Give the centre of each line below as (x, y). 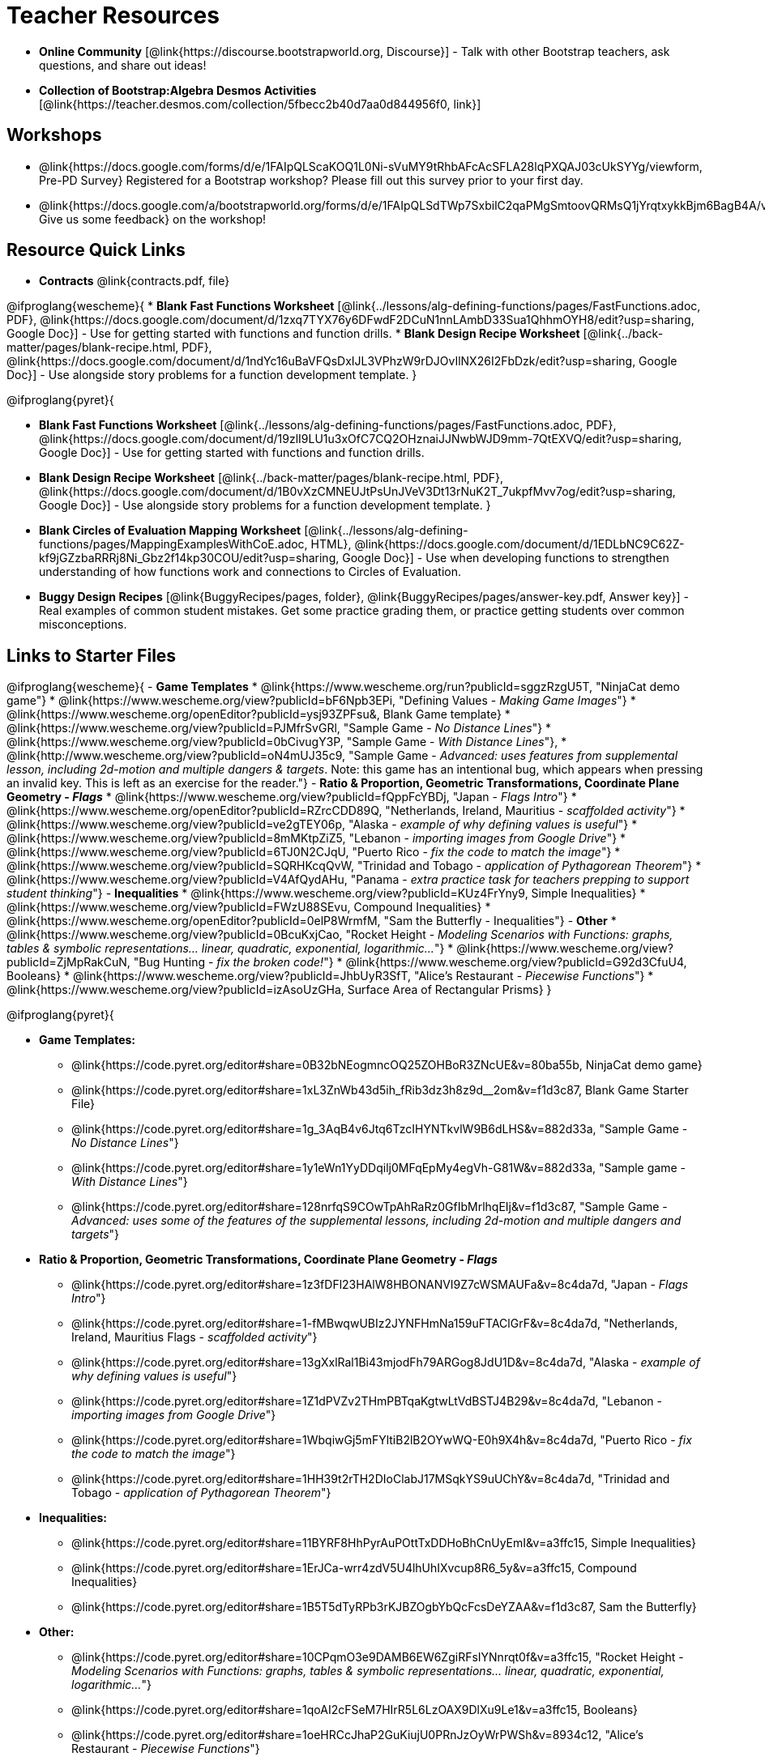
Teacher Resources (113, 15)
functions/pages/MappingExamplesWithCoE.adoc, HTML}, (195, 544)
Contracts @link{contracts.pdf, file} (135, 281)
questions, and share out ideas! (123, 65)
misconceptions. (83, 625)
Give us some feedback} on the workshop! (153, 219)
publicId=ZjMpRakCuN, (68, 962)
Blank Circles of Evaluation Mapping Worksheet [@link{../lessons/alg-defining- (254, 531)
